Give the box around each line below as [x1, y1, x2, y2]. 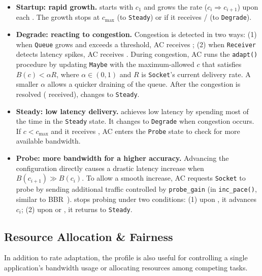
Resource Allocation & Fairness [4, 228, 173, 244]
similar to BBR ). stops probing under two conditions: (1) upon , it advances [16, 193, 257, 204]
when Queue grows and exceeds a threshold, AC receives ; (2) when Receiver [16, 39, 256, 49]
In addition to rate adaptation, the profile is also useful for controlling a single [4, 252, 248, 263]
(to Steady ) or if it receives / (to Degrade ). [117, 12, 252, 22]
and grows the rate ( [144, 2, 208, 12]
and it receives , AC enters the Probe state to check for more [51, 125, 240, 136]
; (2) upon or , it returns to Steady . [21, 203, 133, 214]
